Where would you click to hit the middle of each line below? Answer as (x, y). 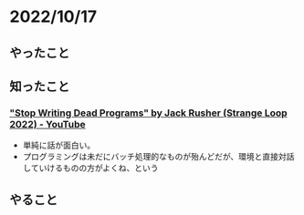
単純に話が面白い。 (59, 145)
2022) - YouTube (48, 124)
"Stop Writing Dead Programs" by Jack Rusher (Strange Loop (148, 113)
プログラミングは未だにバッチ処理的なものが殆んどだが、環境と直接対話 (158, 157)
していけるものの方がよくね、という (90, 168)
